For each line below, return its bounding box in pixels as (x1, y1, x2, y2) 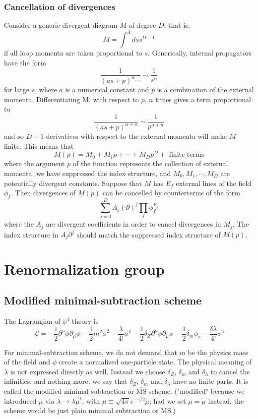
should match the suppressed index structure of (76, 229, 221, 239)
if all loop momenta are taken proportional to (4, 48, 142, 58)
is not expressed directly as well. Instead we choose (10, 366, 165, 376)
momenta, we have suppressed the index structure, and (4, 168, 171, 178)
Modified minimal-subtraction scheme (4, 293, 202, 308)
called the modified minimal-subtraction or (4, 386, 134, 396)
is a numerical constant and (65, 84, 149, 94)
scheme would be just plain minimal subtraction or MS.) (4, 405, 176, 416)
